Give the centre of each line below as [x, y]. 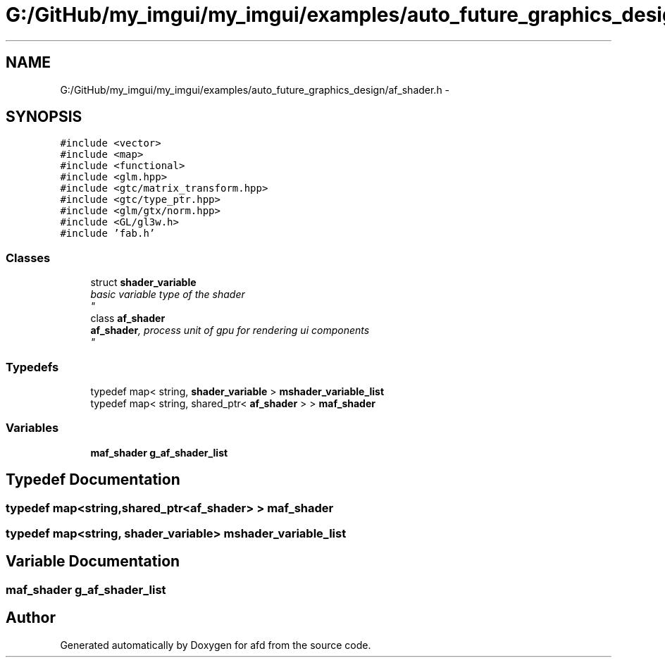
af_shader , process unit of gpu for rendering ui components [230, 330]
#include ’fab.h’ [108, 234]
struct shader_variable [143, 283]
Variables [32, 428]
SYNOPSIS [44, 117]
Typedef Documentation [93, 480]
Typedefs [32, 367]
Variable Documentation [93, 562]
